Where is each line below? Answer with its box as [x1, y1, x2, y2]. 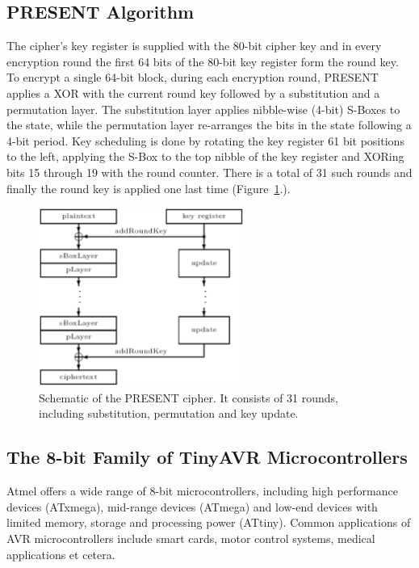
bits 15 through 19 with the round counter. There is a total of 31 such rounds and [6, 163, 413, 180]
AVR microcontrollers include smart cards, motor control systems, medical [6, 530, 375, 546]
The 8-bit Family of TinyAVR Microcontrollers [6, 444, 408, 469]
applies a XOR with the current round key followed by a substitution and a [6, 84, 380, 101]
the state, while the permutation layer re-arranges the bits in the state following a [6, 116, 412, 133]
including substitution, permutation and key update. [39, 405, 299, 422]
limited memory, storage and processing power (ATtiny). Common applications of [6, 514, 411, 531]
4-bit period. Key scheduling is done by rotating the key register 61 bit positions [6, 132, 404, 149]
